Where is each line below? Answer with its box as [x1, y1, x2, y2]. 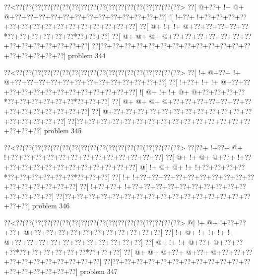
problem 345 [44, 125, 82, 136]
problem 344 [68, 50, 106, 60]
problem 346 [32, 200, 70, 211]
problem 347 [80, 266, 118, 276]
